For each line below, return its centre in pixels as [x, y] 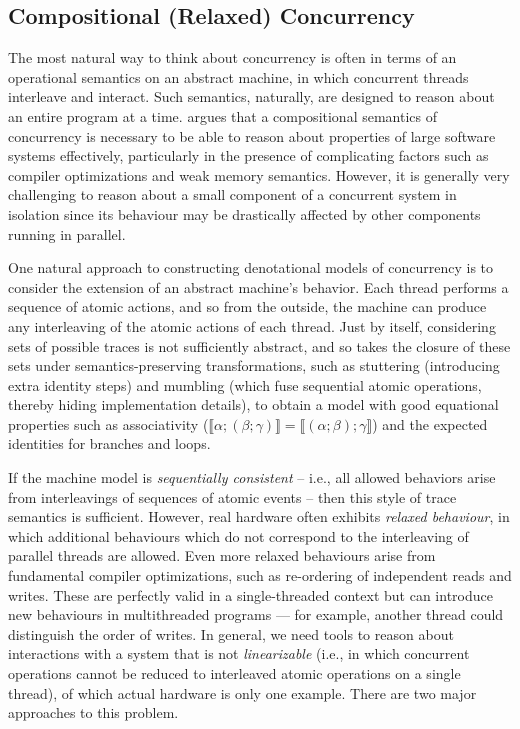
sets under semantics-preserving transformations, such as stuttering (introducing [254, 365]
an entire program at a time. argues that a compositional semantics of [222, 115]
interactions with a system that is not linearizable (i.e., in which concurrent [239, 653]
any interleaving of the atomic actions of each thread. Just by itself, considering [252, 325]
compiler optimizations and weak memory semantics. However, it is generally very [259, 174]
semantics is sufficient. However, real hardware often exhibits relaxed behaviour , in [259, 516]
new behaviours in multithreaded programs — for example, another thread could [256, 614]
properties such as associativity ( [108, 423]
